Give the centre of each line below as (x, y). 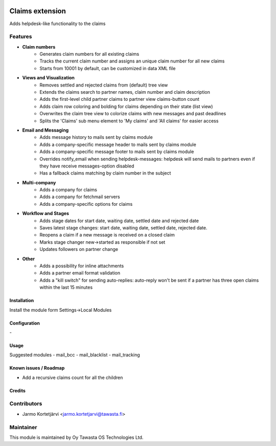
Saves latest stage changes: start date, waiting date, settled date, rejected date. (123, 228)
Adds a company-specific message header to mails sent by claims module (118, 144)
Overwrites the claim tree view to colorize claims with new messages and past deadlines (133, 114)
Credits (17, 390)
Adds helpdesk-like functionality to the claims (57, 24)
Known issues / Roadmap (37, 368)
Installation (22, 301)
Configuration (25, 323)
